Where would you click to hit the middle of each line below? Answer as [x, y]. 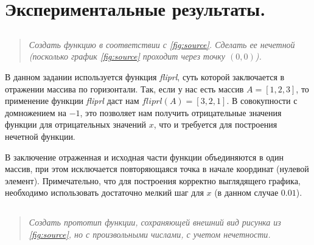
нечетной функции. [40, 136]
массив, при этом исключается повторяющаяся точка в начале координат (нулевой [157, 169]
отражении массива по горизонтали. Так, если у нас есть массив [124, 88]
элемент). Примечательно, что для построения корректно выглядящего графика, [153, 180]
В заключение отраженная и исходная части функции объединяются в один [144, 157]
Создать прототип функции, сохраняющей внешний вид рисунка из [155, 222]
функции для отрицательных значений [75, 124]
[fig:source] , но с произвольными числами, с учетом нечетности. [150, 234]
